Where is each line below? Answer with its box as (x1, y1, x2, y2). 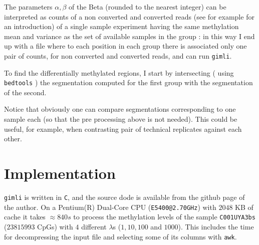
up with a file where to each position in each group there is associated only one (4, 41, 247, 51)
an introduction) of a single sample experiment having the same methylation (4, 21, 239, 32)
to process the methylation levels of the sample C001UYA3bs (73, 211, 255, 222)
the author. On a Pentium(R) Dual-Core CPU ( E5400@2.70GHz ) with (4, 201, 216, 212)
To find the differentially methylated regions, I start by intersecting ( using (4, 67, 234, 78)
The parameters (4, 2, 53, 12)
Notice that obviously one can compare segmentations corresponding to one (4, 104, 236, 114)
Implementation (4, 163, 116, 183)
